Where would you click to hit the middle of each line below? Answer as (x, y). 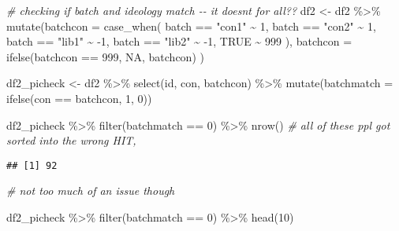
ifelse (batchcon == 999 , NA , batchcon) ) (105, 56)
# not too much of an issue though (91, 191)
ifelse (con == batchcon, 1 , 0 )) (79, 98)
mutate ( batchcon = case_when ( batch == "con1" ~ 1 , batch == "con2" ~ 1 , (191, 26)
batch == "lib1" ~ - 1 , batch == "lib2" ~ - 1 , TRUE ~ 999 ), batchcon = (179, 41)
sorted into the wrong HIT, (71, 140)
